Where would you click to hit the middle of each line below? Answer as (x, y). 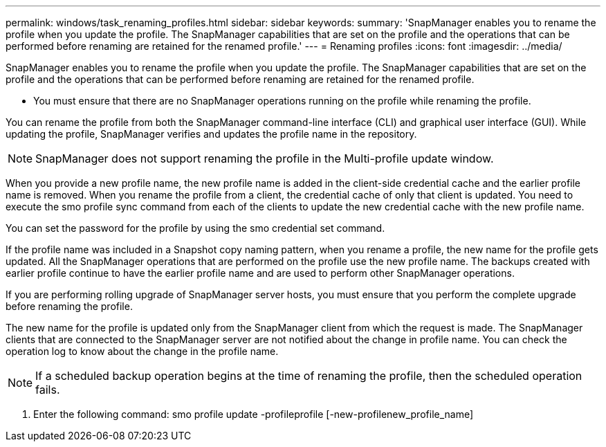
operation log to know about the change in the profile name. (142, 351)
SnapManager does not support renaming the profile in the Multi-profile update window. (265, 158)
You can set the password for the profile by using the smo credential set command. (195, 228)
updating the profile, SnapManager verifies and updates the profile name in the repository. (211, 134)
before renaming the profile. (69, 306)
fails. (48, 390)
